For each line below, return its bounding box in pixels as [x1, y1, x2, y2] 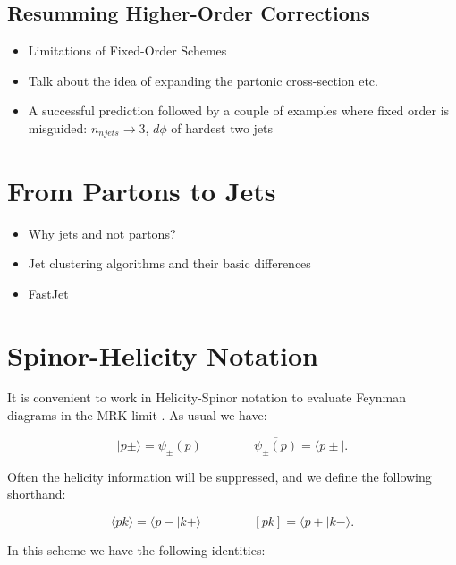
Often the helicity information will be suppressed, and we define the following [7, 467, 432, 485]
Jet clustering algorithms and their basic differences [28, 254, 311, 273]
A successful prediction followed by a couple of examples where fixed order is [28, 101, 450, 120]
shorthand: [7, 485, 66, 503]
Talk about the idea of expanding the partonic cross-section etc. [28, 71, 378, 89]
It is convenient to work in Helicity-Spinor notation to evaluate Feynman [7, 388, 407, 407]
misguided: [28, 118, 88, 137]
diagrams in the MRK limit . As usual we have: [7, 406, 267, 425]
